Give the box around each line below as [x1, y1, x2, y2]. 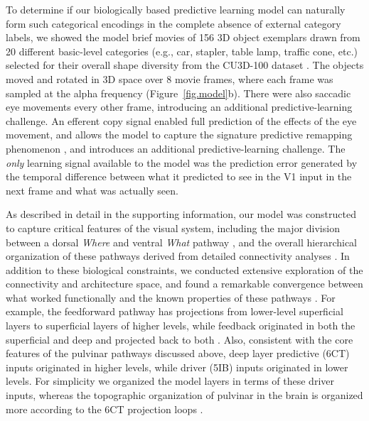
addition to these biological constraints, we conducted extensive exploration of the [6, 262, 363, 277]
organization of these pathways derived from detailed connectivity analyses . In [6, 248, 350, 263]
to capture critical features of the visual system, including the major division [6, 220, 340, 235]
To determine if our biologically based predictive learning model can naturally [6, 2, 346, 16]
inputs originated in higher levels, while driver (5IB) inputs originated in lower [6, 359, 348, 374]
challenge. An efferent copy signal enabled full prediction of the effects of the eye [6, 113, 357, 128]
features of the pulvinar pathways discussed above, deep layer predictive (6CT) [6, 346, 350, 361]
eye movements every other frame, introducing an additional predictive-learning [6, 99, 353, 114]
